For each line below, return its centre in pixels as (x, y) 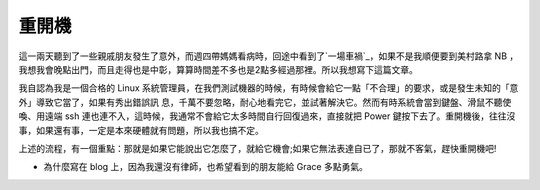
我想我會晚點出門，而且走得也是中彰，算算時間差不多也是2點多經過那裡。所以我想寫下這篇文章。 (218, 69)
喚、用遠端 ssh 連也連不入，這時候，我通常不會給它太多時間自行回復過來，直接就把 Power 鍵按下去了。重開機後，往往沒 (267, 116)
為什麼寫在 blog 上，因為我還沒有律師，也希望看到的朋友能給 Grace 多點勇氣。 (206, 167)
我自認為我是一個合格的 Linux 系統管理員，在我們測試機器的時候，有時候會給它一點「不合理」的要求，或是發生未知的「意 (268, 88)
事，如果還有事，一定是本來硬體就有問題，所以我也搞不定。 (141, 130)
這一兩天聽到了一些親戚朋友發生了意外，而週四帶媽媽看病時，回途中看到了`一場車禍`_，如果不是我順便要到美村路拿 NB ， (268, 56)
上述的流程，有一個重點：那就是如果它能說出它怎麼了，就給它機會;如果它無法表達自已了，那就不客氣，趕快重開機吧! (257, 148)
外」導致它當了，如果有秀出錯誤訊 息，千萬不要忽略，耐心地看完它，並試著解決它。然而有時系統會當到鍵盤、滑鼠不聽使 (265, 102)
